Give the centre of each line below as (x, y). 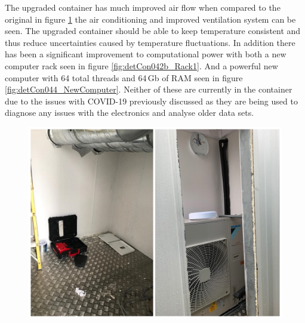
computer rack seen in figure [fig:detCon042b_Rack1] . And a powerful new (141, 65)
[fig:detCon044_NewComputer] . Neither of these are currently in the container (149, 89)
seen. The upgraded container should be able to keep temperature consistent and (153, 31)
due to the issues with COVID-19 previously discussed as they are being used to (151, 101)
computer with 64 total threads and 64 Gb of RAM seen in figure (124, 77)
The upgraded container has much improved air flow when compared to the (143, 7)
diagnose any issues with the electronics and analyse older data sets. (130, 113)
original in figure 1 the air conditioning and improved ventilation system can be (150, 19)
